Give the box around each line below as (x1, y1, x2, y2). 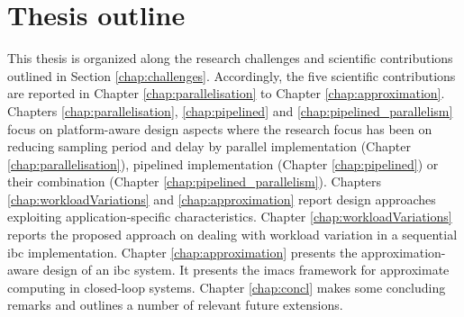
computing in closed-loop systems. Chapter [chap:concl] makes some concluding (7, 277, 446, 296)
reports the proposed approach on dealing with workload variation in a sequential (7, 225, 458, 244)
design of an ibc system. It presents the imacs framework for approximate (42, 260, 450, 279)
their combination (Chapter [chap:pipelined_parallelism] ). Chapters (7, 172, 381, 191)
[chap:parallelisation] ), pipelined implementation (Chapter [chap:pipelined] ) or (7, 154, 439, 173)
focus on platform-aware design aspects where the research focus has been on (7, 119, 432, 138)
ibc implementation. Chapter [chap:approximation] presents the (7, 242, 358, 261)
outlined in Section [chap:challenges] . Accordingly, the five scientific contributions (7, 66, 456, 85)
